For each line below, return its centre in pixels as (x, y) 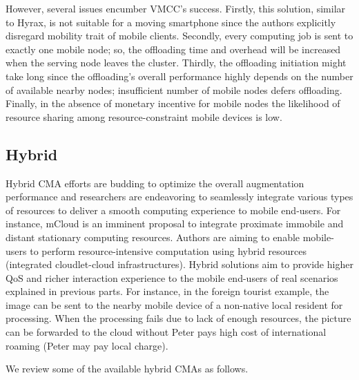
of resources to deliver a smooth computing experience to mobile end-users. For (173, 210)
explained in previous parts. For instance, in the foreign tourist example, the (167, 291)
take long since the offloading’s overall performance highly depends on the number (179, 76)
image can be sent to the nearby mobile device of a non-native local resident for (174, 304)
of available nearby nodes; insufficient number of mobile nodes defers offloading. (174, 89)
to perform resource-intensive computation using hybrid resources (168, 250)
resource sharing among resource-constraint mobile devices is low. (144, 116)
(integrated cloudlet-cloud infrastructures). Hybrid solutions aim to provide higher (179, 264)
